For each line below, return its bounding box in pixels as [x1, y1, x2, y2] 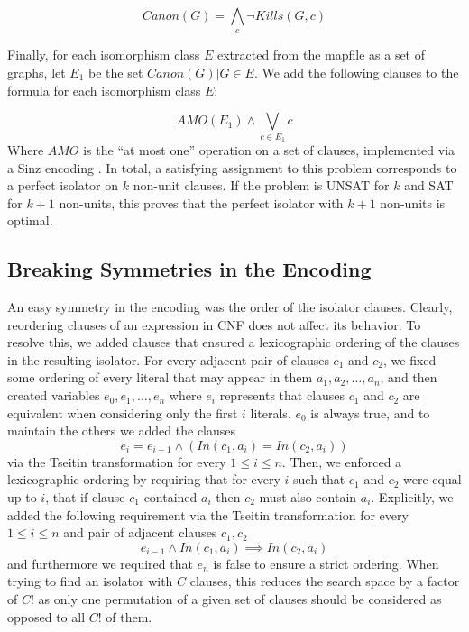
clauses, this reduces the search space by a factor [189, 572, 460, 591]
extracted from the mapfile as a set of [216, 45, 426, 64]
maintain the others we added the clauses [7, 421, 236, 440]
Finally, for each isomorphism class [7, 45, 200, 64]
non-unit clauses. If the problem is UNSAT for [133, 176, 390, 195]
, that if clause [45, 488, 125, 507]
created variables [7, 386, 100, 405]
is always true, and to [310, 403, 430, 422]
